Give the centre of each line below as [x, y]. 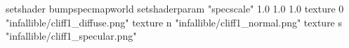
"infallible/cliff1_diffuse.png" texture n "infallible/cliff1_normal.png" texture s [174, 22]
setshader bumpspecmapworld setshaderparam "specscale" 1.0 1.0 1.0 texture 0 [175, 8]
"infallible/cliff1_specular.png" [71, 36]
